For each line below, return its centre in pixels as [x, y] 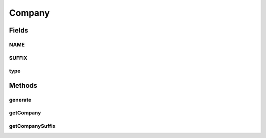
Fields [19, 30]
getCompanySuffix [33, 126]
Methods [23, 86]
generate [20, 100]
